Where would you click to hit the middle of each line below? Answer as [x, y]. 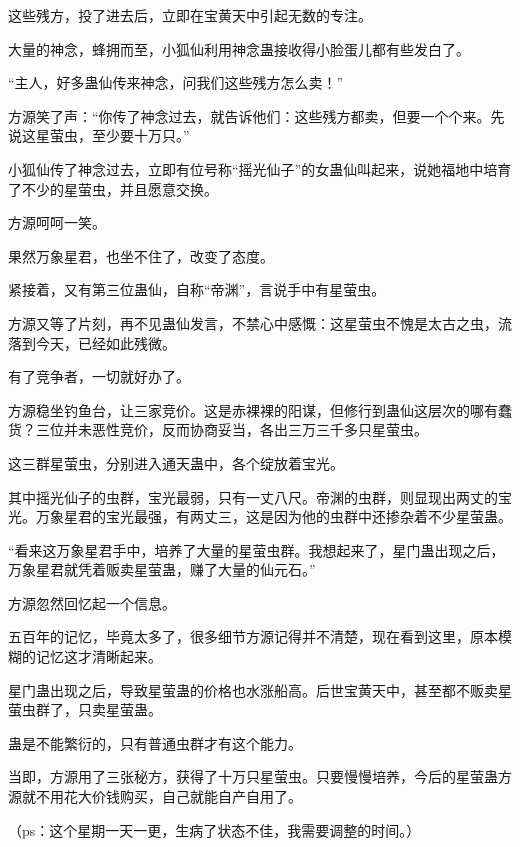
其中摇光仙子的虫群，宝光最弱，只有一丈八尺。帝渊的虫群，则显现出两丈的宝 [260, 496]
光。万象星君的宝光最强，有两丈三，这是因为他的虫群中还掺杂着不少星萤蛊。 [260, 516]
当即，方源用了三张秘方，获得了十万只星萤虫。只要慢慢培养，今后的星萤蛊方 [260, 776]
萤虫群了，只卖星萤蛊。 [85, 709]
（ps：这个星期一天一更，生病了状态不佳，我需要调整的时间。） [214, 829]
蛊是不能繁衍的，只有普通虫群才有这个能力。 [155, 742]
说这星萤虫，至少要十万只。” [99, 135]
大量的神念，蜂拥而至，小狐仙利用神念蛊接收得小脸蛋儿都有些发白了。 [239, 48]
